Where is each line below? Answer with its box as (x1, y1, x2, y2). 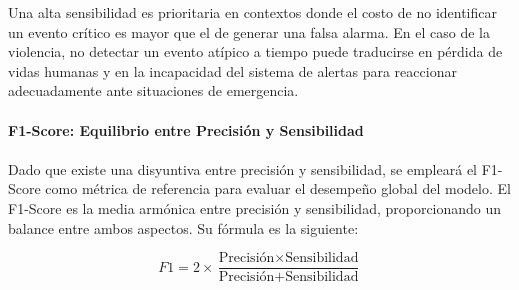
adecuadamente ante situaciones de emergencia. (8, 80, 299, 101)
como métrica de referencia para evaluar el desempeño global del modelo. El (45, 178, 511, 199)
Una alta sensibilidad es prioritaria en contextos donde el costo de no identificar (8, 2, 497, 22)
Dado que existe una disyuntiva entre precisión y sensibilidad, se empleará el (8, 158, 477, 179)
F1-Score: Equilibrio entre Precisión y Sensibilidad (8, 119, 364, 140)
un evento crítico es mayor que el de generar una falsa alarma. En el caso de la (8, 21, 491, 42)
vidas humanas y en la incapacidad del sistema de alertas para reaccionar (8, 60, 457, 81)
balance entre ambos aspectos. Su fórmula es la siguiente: (8, 217, 359, 238)
